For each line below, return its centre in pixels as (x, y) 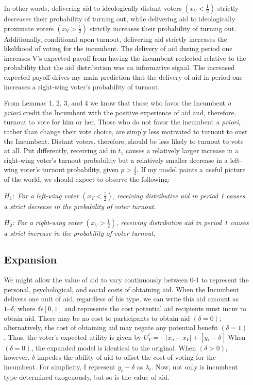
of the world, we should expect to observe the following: (87, 179)
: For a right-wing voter (47, 222)
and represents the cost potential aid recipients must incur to (155, 308)
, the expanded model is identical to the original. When (114, 347)
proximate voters (29, 28)
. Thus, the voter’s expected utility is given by (73, 337)
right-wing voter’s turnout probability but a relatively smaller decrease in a (116, 160)
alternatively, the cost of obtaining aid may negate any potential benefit (111, 327)
